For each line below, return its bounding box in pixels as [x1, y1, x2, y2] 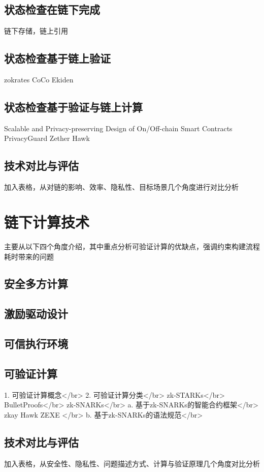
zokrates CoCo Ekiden [4, 74, 74, 84]
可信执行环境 [4, 336, 68, 351]
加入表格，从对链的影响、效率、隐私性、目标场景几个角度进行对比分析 [4, 182, 239, 192]
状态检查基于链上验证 [4, 50, 111, 66]
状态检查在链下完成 [4, 2, 100, 17]
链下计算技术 [4, 211, 90, 232]
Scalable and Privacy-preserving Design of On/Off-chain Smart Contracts [4, 123, 233, 133]
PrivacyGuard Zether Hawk [4, 133, 90, 143]
